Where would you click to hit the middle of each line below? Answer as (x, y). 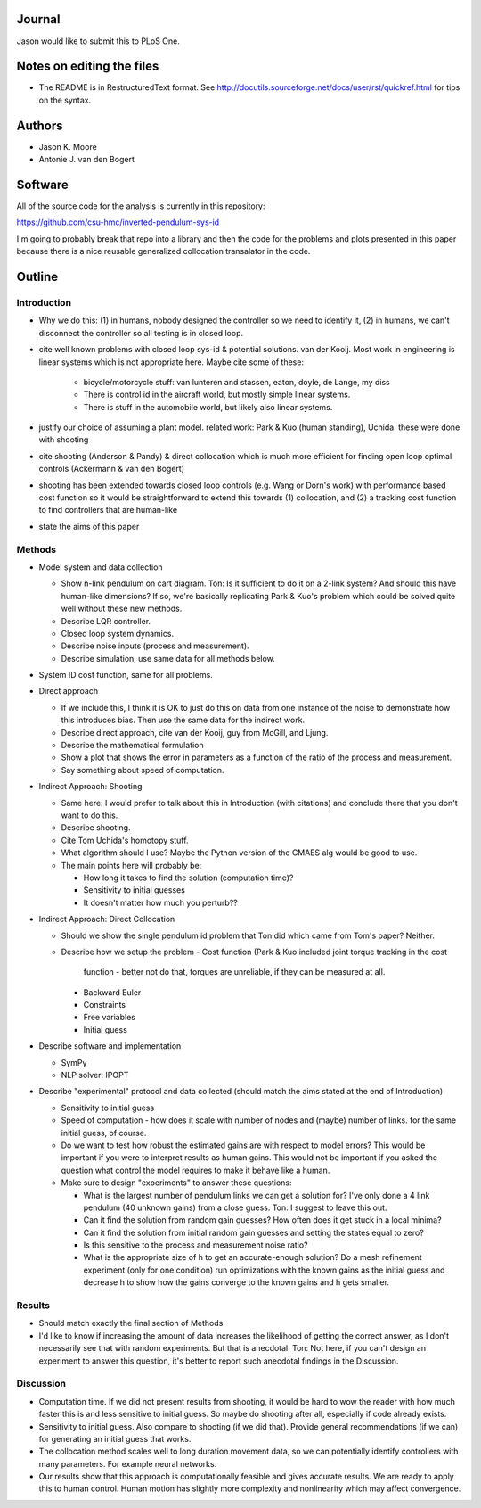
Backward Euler (112, 992)
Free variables (109, 1018)
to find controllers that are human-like (108, 510)
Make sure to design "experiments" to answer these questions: (177, 1183)
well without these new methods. (122, 609)
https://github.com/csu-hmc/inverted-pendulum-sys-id (118, 222)
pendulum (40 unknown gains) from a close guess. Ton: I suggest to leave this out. (235, 1207)
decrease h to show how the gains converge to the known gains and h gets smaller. (236, 1282)
